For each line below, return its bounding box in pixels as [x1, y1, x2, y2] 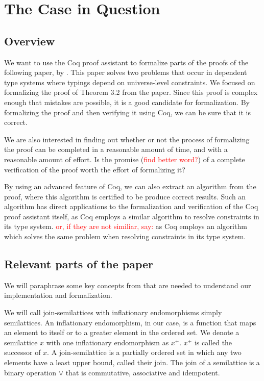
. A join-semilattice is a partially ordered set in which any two [47, 347, 242, 358]
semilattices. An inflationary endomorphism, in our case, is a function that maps [4, 317, 256, 327]
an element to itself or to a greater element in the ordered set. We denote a [4, 327, 239, 338]
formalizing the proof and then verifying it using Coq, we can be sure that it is [4, 107, 251, 117]
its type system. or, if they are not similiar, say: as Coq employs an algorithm [4, 221, 247, 232]
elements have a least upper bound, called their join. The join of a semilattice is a [4, 357, 260, 368]
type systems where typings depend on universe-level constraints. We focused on [4, 77, 255, 87]
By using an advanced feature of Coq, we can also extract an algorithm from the [4, 181, 256, 192]
